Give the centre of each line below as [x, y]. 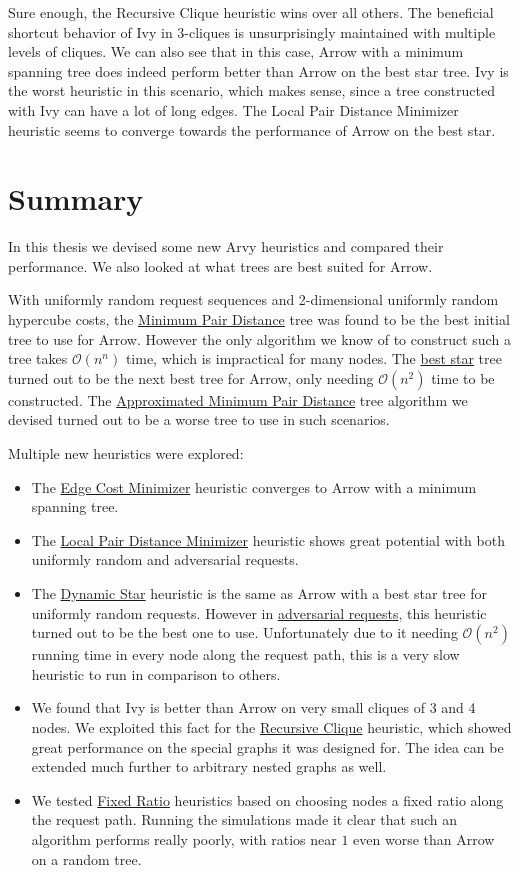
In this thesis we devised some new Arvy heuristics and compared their [226, 246]
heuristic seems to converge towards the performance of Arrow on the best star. [252, 129]
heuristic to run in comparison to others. [156, 673]
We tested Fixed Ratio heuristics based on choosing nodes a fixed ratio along [267, 799]
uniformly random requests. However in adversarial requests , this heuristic [259, 612]
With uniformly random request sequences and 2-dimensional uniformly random [253, 299]
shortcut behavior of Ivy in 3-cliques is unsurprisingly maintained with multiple [252, 31]
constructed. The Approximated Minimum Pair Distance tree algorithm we [238, 399]
